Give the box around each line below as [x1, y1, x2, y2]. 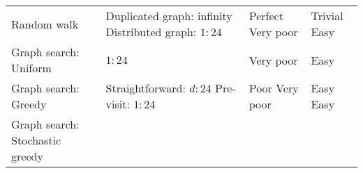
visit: [105, 96, 130, 112]
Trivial [311, 8, 343, 24]
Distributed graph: [105, 24, 197, 40]
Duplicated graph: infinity [105, 8, 232, 24]
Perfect [249, 8, 283, 24]
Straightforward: [105, 80, 186, 96]
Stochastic [11, 132, 61, 148]
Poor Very [249, 80, 299, 96]
